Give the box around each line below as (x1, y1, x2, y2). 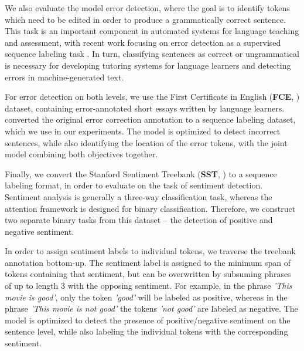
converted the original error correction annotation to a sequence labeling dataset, (5, 113, 296, 126)
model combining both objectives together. (5, 148, 158, 160)
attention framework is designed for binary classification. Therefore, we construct (5, 202, 296, 214)
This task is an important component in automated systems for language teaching (5, 25, 299, 37)
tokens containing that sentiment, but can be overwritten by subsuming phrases (5, 268, 291, 280)
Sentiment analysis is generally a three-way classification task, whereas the (5, 190, 272, 203)
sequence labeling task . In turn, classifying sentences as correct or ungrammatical (5, 48, 299, 60)
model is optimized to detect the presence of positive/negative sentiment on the (5, 313, 291, 326)
